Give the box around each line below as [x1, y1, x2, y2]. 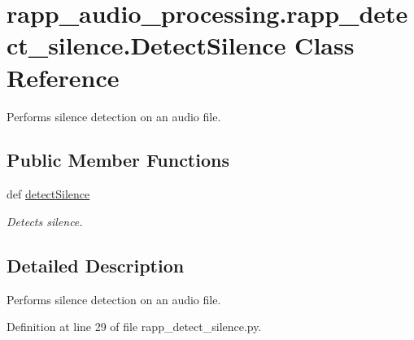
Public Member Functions [7, 147, 229, 172]
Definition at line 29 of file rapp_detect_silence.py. [7, 318, 262, 335]
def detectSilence [7, 185, 90, 203]
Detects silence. [7, 212, 83, 229]
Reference [7, 60, 120, 94]
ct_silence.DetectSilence [7, 28, 286, 62]
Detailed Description [7, 252, 185, 277]
